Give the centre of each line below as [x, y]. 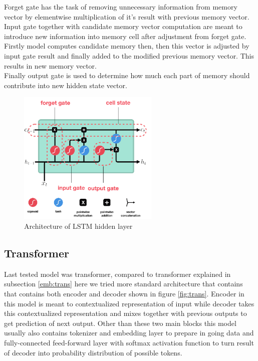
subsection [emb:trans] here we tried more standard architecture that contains [123, 284]
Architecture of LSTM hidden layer [78, 226]
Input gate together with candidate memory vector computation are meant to [123, 26]
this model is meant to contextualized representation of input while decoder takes [129, 303]
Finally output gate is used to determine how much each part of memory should [127, 75]
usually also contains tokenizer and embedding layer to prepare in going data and [129, 333]
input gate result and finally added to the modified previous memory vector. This [129, 55]
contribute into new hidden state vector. [66, 85]
